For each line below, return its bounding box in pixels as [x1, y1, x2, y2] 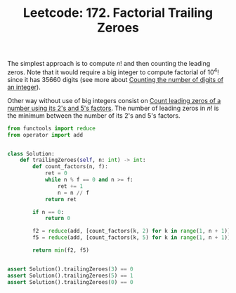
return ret [44, 196, 77, 203]
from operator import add [7, 131, 83, 138]
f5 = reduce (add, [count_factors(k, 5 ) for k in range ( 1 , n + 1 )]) [32, 234, 234, 241]
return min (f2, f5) [32, 247, 90, 254]
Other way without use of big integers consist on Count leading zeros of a [7, 96, 221, 104]
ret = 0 [44, 170, 68, 177]
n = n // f [57, 189, 90, 196]
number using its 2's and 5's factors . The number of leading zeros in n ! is [7, 104, 219, 112]
